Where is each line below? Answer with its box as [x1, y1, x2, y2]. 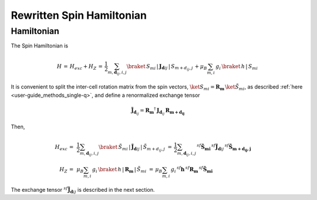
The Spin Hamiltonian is [11, 42, 69, 49]
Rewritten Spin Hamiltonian [11, 9, 147, 22]
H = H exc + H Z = [56, 63, 103, 71]
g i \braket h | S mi [215, 63, 258, 71]
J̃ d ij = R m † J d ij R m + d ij [131, 106, 185, 116]
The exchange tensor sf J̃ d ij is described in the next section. [11, 185, 155, 195]
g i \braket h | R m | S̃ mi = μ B [92, 166, 163, 174]
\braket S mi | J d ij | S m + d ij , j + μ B [126, 63, 208, 72]
